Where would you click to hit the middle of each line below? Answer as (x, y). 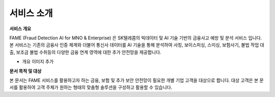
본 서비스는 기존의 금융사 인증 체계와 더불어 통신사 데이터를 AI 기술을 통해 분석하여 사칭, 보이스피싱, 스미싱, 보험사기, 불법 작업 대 (137, 45)
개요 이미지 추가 (38, 62)
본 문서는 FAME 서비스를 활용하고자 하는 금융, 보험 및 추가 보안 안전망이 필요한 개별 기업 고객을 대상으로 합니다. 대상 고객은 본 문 (137, 80)
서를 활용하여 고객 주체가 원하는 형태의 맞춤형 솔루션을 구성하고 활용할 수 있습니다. (91, 87)
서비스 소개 (31, 13)
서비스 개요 (20, 29)
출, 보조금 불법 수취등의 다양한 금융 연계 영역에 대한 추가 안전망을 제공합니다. (85, 52)
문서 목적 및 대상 (25, 71)
